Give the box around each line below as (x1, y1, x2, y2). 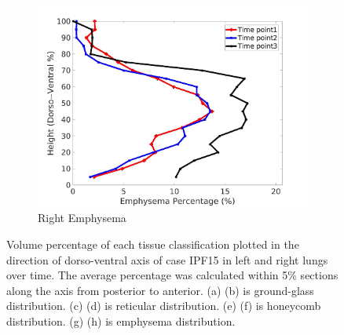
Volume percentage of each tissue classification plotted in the (6, 236, 299, 253)
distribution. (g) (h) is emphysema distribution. (6, 313, 236, 330)
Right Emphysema (38, 209, 126, 226)
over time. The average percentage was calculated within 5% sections (6, 267, 339, 283)
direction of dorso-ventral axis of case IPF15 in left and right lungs (6, 251, 328, 268)
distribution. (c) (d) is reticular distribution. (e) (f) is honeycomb (6, 297, 321, 314)
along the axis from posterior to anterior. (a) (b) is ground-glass (6, 282, 314, 298)
